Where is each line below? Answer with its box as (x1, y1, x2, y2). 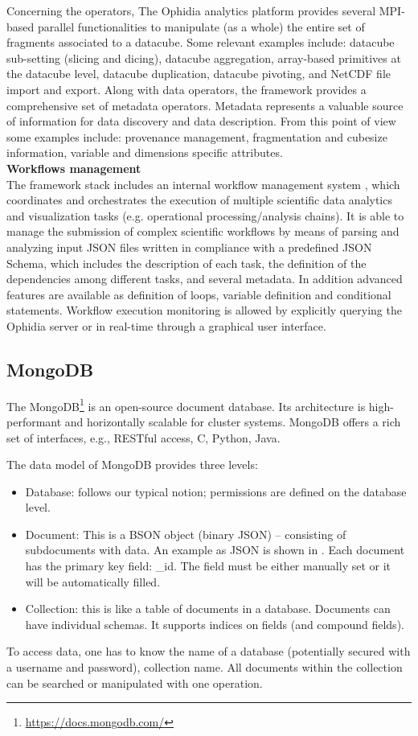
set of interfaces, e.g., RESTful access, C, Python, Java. (6, 429, 281, 446)
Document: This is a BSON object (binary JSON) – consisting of (25, 525, 346, 542)
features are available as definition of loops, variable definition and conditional (6, 286, 391, 302)
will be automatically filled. (25, 573, 161, 590)
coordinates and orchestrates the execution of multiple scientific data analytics (6, 191, 392, 208)
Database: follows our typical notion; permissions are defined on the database (25, 483, 407, 500)
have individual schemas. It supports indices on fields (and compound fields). (25, 615, 404, 632)
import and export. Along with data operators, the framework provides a (6, 80, 367, 97)
